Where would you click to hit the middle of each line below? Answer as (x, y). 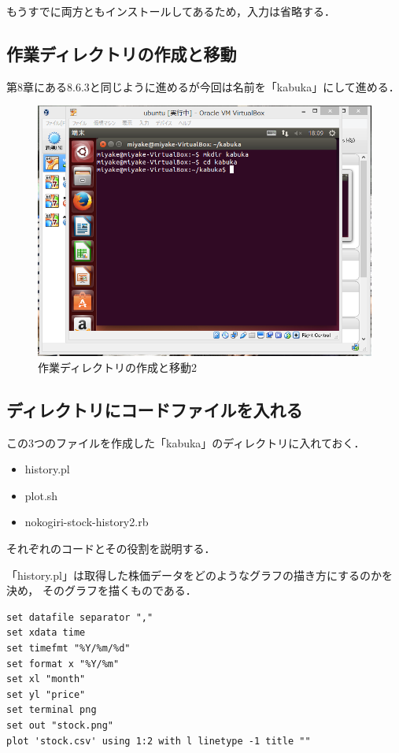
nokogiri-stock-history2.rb (87, 522)
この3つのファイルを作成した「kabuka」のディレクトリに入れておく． (186, 442)
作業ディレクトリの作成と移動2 (118, 367)
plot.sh (41, 495)
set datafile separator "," (80, 617)
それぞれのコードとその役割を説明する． (111, 549)
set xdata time (46, 633)
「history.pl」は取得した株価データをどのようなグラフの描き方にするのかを (200, 575)
